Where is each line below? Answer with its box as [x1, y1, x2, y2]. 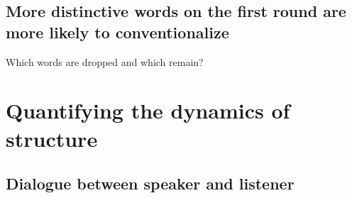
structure [6, 123, 98, 153]
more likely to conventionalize [6, 21, 229, 43]
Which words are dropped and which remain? [6, 54, 204, 69]
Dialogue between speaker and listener [6, 172, 295, 194]
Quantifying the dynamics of [6, 96, 290, 125]
